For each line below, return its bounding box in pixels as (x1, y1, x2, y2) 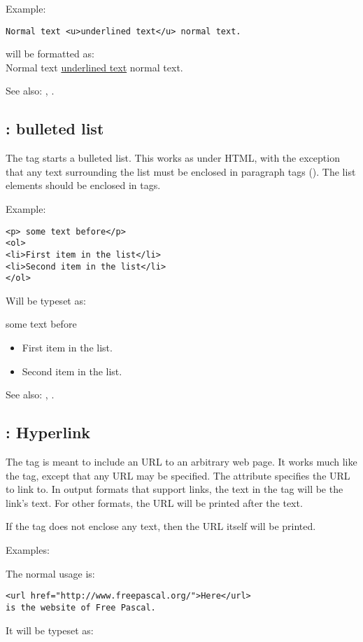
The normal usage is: (6, 566, 95, 580)
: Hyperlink (6, 421, 91, 443)
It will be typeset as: (6, 622, 94, 637)
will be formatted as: (6, 46, 94, 61)
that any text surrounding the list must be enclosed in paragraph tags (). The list (6, 164, 356, 179)
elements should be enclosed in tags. (6, 178, 161, 193)
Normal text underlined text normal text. (6, 60, 183, 74)
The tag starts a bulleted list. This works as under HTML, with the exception (6, 151, 340, 165)
